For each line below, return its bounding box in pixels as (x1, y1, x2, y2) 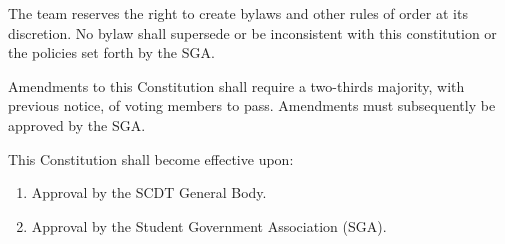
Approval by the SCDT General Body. (31, 182, 267, 203)
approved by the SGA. (8, 114, 146, 135)
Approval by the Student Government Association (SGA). (31, 215, 387, 236)
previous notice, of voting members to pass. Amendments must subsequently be (8, 95, 496, 116)
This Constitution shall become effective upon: (8, 148, 294, 169)
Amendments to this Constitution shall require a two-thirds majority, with (8, 75, 465, 96)
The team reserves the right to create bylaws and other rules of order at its (8, 3, 468, 23)
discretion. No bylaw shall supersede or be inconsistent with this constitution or (8, 22, 497, 43)
